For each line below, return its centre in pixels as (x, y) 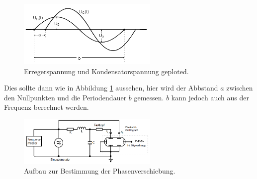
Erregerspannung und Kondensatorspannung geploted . (106, 71)
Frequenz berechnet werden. (46, 107)
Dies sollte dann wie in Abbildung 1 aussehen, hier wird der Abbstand (111, 88)
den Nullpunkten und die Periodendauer (65, 97)
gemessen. (149, 97)
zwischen (240, 88)
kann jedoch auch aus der (210, 97)
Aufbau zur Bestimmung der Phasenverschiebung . (100, 171)
